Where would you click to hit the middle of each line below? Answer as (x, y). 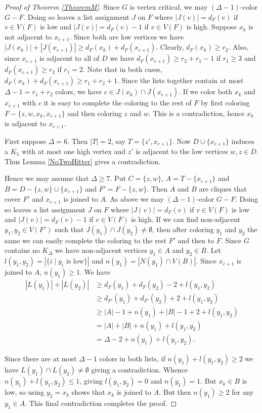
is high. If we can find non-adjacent (186, 219)
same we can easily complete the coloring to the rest (85, 240)
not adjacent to (28, 36)
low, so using (25, 392)
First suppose (26, 141)
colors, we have (79, 91)
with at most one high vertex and (73, 151)
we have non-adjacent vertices (101, 250)
